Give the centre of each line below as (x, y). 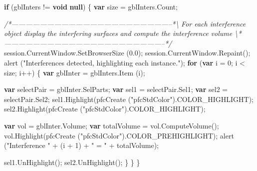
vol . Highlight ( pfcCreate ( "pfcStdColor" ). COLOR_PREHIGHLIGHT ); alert (119, 135)
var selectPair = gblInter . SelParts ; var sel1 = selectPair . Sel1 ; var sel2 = (116, 89)
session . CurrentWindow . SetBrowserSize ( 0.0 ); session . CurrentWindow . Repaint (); (127, 53)
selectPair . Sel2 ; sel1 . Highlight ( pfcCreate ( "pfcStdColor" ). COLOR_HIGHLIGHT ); (129, 99)
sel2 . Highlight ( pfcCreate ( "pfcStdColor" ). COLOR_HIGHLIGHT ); (105, 109)
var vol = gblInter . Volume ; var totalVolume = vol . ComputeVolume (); (112, 125)
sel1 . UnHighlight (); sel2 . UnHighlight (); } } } (72, 162)
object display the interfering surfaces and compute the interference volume (118, 33)
